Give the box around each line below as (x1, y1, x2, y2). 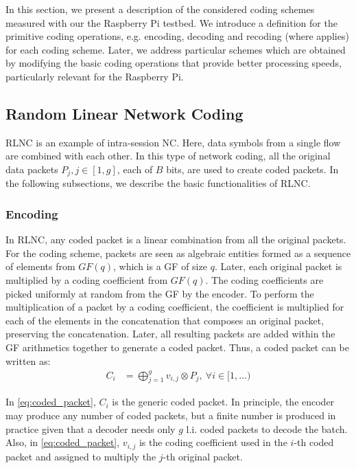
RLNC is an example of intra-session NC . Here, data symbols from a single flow (5, 135, 341, 149)
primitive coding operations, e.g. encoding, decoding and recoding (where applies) (5, 29, 349, 43)
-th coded (294, 435, 334, 449)
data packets (5, 161, 58, 176)
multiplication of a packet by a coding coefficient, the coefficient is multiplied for (5, 300, 344, 314)
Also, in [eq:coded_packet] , (5, 435, 120, 449)
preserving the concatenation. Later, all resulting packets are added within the (5, 326, 335, 341)
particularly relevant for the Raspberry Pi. (5, 69, 184, 83)
